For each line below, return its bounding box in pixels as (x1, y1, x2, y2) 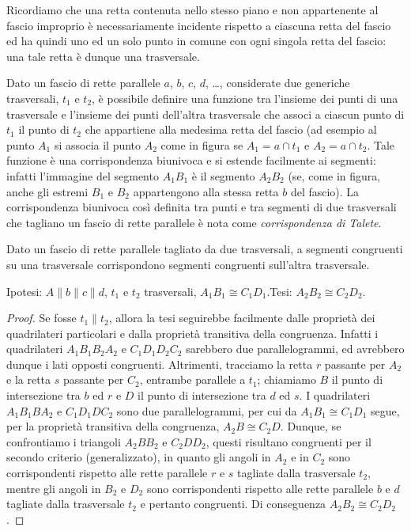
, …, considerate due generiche (205, 74, 350, 91)
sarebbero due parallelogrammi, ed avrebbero (186, 340, 405, 357)
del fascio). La (290, 183, 360, 199)
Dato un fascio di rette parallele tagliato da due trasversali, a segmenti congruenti (6, 241, 403, 257)
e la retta (6, 371, 51, 388)
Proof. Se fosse (6, 309, 77, 326)
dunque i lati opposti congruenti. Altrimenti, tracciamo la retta (6, 355, 313, 372)
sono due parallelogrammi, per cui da (116, 402, 297, 419)
